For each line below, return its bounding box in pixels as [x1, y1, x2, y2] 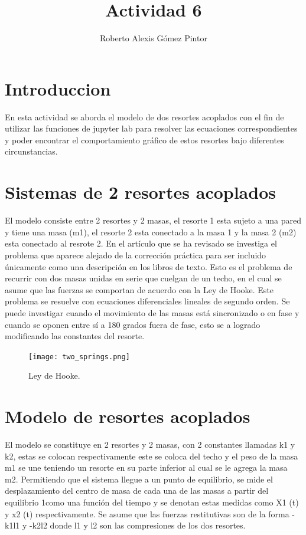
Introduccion [5, 76, 111, 100]
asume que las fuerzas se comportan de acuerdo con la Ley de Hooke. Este [5, 283, 274, 296]
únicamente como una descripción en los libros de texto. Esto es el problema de [5, 260, 292, 273]
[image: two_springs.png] [28, 352, 130, 361]
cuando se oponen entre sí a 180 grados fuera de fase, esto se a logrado [5, 318, 261, 330]
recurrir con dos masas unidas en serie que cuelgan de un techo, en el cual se [5, 272, 282, 284]
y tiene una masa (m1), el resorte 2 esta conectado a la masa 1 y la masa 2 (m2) [5, 225, 297, 238]
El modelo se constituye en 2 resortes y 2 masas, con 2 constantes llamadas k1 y [5, 438, 295, 451]
